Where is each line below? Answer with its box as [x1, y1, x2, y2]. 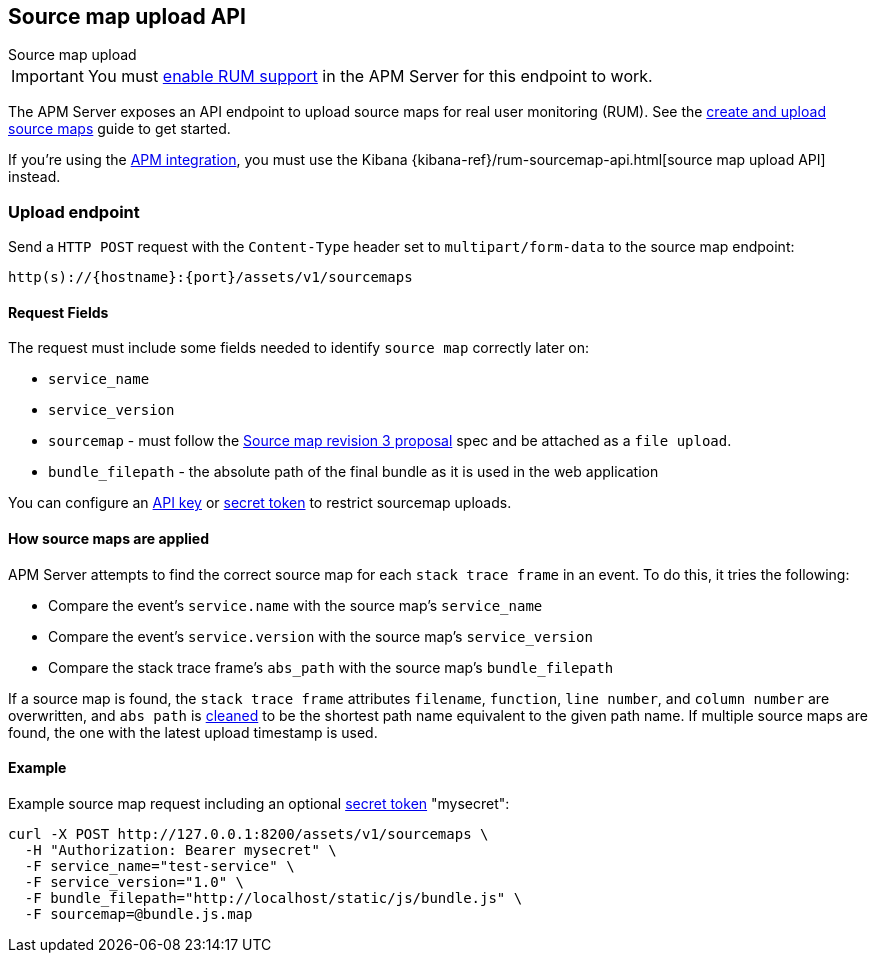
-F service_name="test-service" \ [24, 857, 295, 874]
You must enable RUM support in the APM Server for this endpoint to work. [87, 66, 653, 87]
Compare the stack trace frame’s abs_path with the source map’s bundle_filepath [48, 658, 614, 676]
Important [11, 66, 84, 87]
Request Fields [8, 303, 109, 321]
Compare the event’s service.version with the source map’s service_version [48, 627, 593, 645]
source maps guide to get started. [8, 120, 231, 138]
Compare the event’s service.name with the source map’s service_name [48, 596, 543, 614]
